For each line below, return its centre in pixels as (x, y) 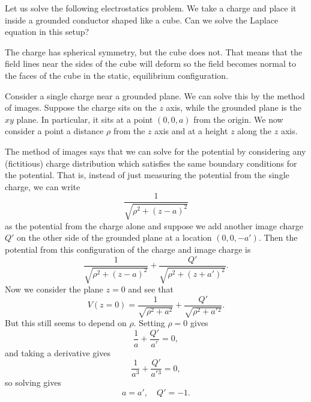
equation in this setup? (47, 32)
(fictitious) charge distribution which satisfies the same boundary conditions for (151, 163)
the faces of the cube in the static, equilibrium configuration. (117, 75)
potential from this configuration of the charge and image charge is (128, 249)
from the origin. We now (238, 119)
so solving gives (33, 382)
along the (255, 131)
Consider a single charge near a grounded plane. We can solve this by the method (155, 95)
